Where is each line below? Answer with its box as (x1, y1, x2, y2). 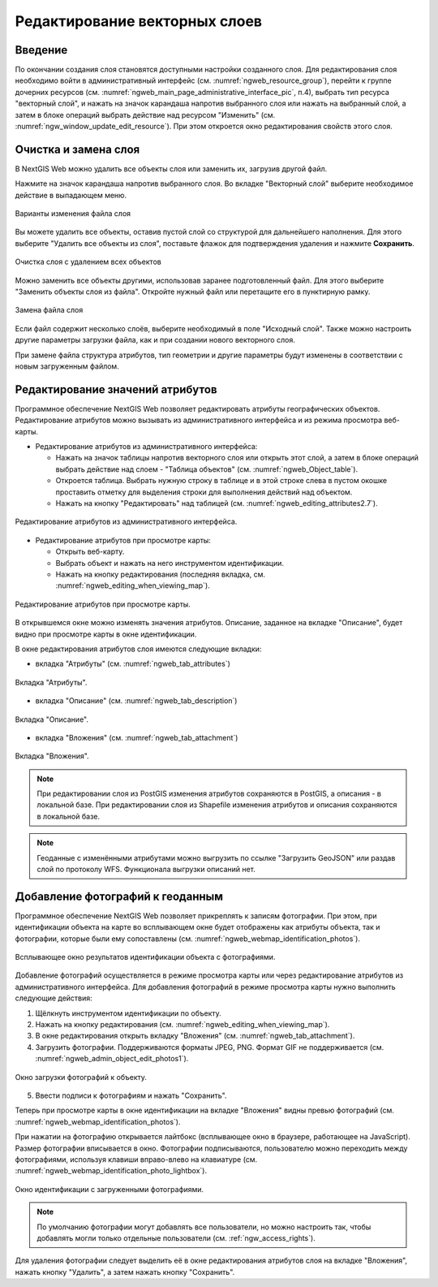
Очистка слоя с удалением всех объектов (15, 257, 161, 267)
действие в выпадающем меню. (15, 190, 127, 200)
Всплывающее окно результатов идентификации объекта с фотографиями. (15, 952, 276, 962)
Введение (15, 43, 68, 57)
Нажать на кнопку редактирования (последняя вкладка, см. (55, 569, 266, 579)
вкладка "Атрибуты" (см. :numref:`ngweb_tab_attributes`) (35, 659, 231, 669)
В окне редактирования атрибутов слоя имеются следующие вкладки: (15, 644, 262, 654)
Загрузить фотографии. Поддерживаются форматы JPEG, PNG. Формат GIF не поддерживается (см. (35, 1042, 384, 1052)
